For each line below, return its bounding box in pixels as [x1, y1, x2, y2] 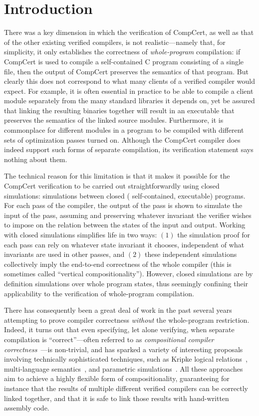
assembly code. [4, 403, 49, 413]
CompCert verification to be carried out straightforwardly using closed [4, 181, 220, 191]
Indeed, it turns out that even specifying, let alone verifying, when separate [4, 324, 235, 335]
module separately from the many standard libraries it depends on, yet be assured [4, 95, 255, 106]
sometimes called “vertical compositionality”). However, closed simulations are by [4, 268, 253, 279]
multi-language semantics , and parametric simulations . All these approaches [4, 363, 243, 374]
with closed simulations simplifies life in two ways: [4, 229, 157, 239]
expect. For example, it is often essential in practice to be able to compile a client [4, 85, 254, 96]
